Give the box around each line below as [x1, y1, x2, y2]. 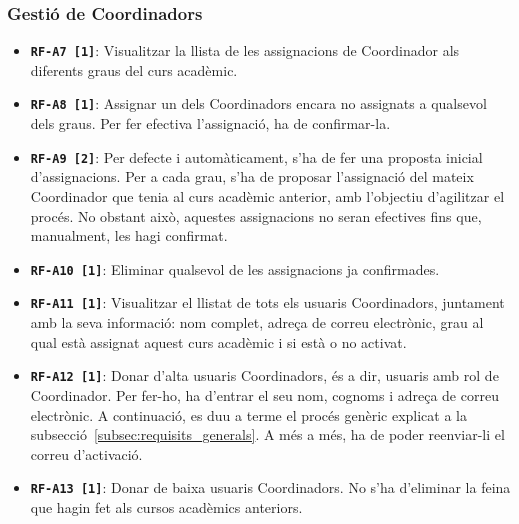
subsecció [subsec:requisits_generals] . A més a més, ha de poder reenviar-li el [30, 424, 505, 445]
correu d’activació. [30, 443, 143, 464]
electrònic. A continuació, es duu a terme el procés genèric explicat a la [30, 404, 467, 425]
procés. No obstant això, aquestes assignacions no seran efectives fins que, [30, 205, 482, 226]
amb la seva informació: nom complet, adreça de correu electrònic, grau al [30, 312, 484, 333]
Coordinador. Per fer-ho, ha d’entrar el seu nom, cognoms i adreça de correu [30, 384, 499, 405]
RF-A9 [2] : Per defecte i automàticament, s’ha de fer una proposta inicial [30, 146, 483, 167]
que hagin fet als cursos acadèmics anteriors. [30, 496, 303, 517]
